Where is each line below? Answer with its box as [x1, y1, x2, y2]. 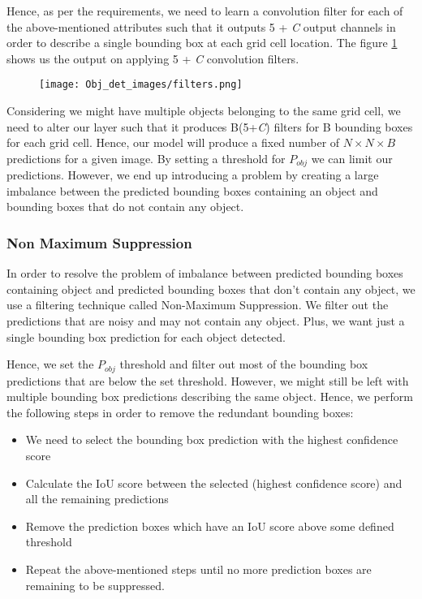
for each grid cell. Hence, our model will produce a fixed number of [6, 134, 340, 151]
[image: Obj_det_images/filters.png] [39, 79, 243, 91]
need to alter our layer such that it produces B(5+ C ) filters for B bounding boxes [6, 118, 413, 135]
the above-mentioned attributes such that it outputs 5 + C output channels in [6, 18, 396, 35]
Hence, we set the [6, 356, 94, 373]
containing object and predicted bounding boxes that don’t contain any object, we [6, 280, 416, 297]
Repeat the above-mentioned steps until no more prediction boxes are [25, 561, 372, 578]
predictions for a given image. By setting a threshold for [6, 149, 286, 166]
